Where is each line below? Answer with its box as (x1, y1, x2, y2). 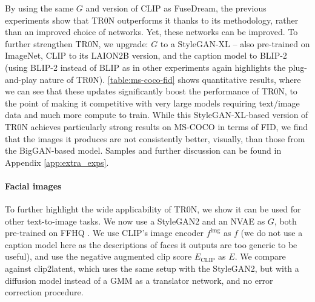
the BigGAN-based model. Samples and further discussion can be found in (5, 144, 282, 157)
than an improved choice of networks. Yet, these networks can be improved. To (5, 25, 298, 38)
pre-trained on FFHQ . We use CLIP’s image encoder (5, 226, 204, 239)
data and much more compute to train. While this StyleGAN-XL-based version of (5, 108, 308, 121)
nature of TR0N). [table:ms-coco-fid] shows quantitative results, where (39, 73, 301, 85)
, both (274, 214, 297, 227)
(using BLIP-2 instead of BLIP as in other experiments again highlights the (5, 61, 286, 73)
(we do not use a (240, 226, 303, 239)
